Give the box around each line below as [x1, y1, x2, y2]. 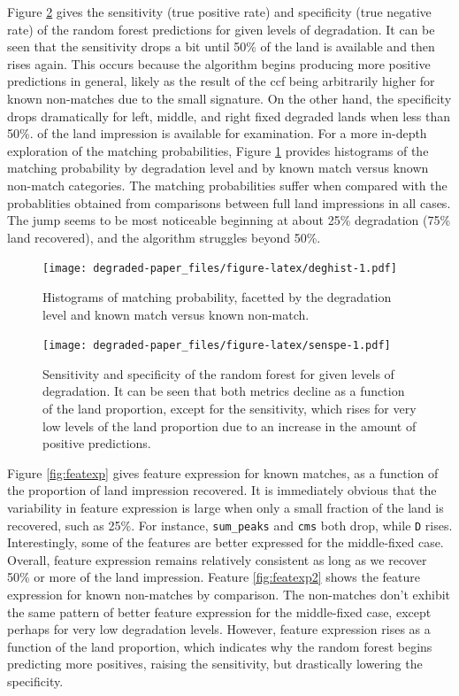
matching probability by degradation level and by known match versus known [7, 159, 429, 177]
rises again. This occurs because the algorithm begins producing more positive [7, 54, 431, 73]
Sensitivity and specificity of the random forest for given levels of [42, 364, 394, 383]
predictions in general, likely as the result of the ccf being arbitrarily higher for [7, 72, 435, 90]
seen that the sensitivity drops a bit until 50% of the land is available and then [7, 37, 435, 56]
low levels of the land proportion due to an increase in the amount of [42, 416, 417, 435]
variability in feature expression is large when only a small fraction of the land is [7, 498, 444, 516]
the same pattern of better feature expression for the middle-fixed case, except [7, 602, 432, 621]
